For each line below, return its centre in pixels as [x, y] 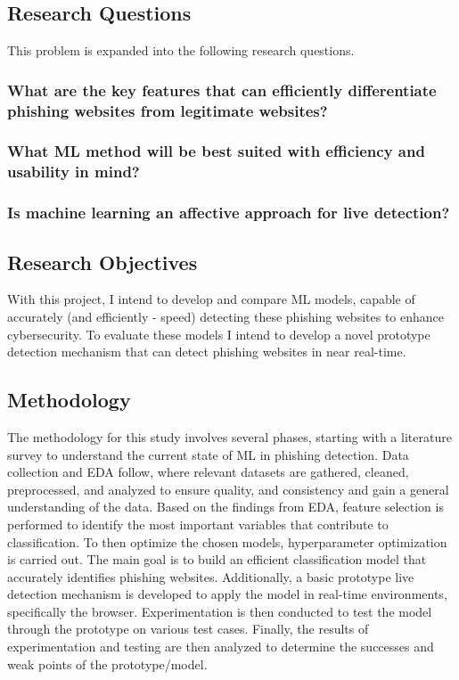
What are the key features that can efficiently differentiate [222, 90]
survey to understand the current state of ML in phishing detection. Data [208, 454]
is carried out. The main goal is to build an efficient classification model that [217, 559]
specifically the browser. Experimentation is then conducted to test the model [220, 611]
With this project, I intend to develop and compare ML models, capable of [211, 299]
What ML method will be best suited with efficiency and [216, 151]
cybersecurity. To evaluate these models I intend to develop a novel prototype [219, 334]
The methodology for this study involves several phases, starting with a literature [229, 436]
